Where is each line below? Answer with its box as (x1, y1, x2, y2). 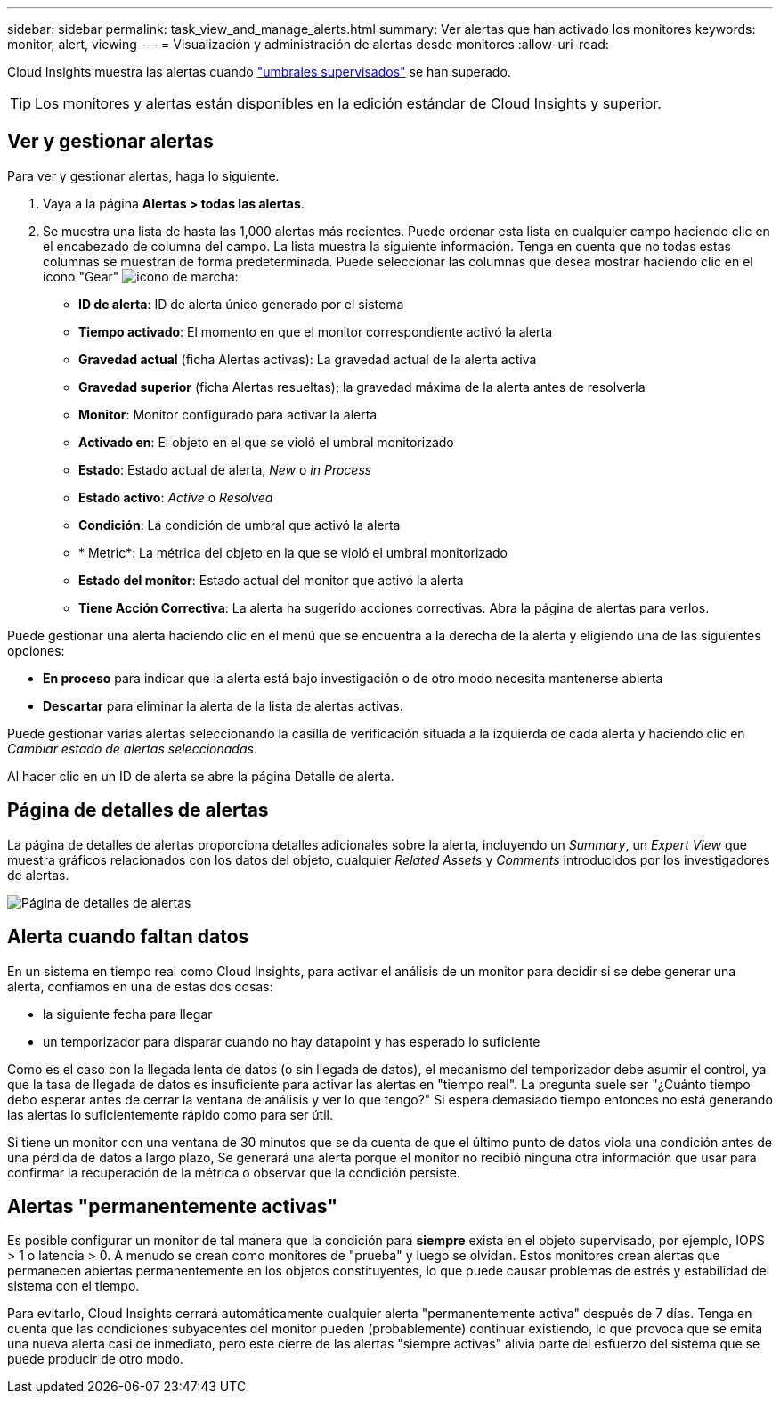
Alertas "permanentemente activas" (7, 1194, 338, 1218)
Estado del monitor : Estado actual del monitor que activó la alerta (78, 572, 464, 588)
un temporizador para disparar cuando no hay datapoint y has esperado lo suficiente (43, 1033, 540, 1049)
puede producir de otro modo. (7, 1351, 183, 1367)
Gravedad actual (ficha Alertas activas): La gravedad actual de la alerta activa (78, 351, 537, 367)
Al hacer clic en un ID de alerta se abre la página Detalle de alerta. (7, 768, 394, 784)
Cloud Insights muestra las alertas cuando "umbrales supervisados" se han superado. (7, 64, 511, 79)
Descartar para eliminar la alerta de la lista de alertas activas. (43, 697, 403, 713)
